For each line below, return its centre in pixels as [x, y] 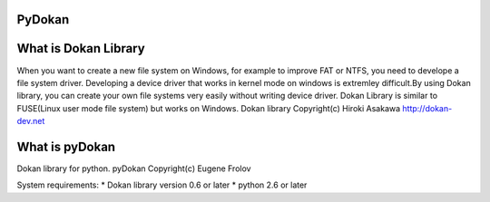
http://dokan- [427, 108]
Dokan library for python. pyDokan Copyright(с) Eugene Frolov [134, 168]
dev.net [31, 121]
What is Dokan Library [81, 48]
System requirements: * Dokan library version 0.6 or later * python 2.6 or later [162, 185]
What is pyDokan [66, 146]
